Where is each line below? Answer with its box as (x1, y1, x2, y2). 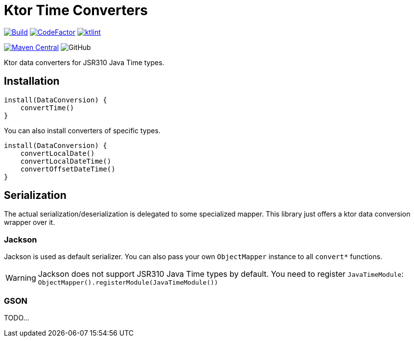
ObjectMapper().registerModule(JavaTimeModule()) (38, 279, 218, 287)
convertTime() (20, 103, 74, 112)
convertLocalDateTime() (20, 157, 112, 165)
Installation (4, 75, 60, 88)
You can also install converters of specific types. (4, 126, 161, 135)
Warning (5, 272, 36, 283)
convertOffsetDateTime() (20, 165, 115, 173)
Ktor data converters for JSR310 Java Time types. (4, 58, 164, 67)
